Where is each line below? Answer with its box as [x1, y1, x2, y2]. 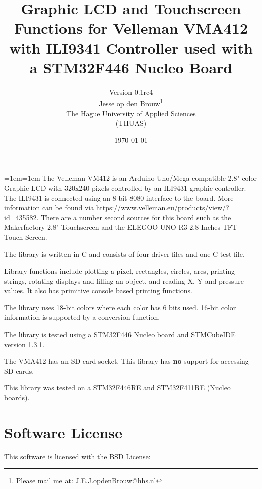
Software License [4, 422, 122, 442]
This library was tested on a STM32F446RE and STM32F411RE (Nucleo [4, 382, 231, 393]
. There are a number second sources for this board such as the [36, 212, 231, 222]
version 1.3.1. [4, 339, 45, 349]
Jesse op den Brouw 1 [99, 97, 163, 108]
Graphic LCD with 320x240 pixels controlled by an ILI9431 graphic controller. [4, 182, 246, 193]
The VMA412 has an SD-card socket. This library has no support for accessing [4, 356, 249, 366]
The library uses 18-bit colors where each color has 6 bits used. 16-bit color [4, 302, 236, 312]
